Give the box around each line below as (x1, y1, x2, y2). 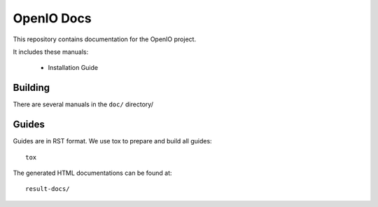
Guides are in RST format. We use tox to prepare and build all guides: (13, 137, 213, 145)
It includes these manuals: (13, 48, 89, 56)
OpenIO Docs (13, 10, 92, 26)
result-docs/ (25, 185, 70, 193)
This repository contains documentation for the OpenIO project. (13, 35, 196, 43)
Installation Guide (48, 64, 98, 72)
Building (13, 82, 50, 94)
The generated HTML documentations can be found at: (13, 169, 172, 177)
